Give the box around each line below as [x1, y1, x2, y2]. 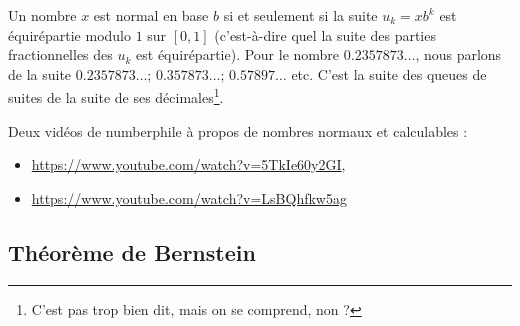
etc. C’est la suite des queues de [291, 63, 487, 84]
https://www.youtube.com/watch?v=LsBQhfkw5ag [31, 187, 347, 208]
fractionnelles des [8, 44, 113, 65]
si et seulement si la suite [223, 5, 378, 25]
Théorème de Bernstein [8, 236, 256, 267]
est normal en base [93, 5, 209, 25]
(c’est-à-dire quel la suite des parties [214, 24, 436, 45]
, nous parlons [415, 44, 502, 65]
